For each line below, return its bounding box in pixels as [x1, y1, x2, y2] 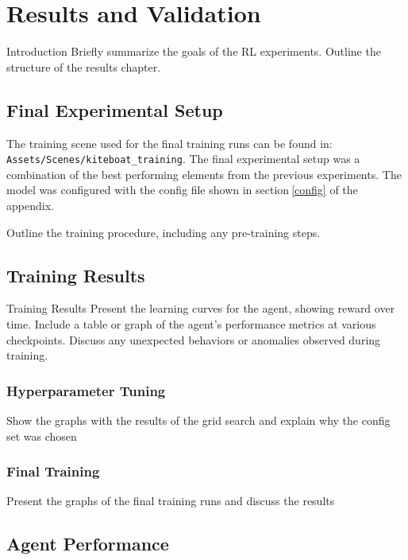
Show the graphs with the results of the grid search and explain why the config [6, 411, 391, 428]
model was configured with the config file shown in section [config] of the [6, 181, 358, 198]
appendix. [6, 196, 54, 213]
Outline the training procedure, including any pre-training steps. [6, 224, 321, 240]
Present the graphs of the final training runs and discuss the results [6, 492, 335, 509]
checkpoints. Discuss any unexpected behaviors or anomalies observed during [6, 331, 381, 348]
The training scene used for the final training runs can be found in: [6, 134, 333, 151]
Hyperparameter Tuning [6, 380, 166, 400]
